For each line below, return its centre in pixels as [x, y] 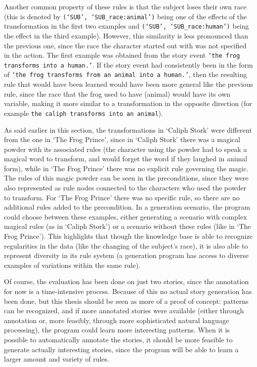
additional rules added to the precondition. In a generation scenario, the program [127, 207]
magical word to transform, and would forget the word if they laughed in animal [126, 159]
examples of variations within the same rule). [72, 265]
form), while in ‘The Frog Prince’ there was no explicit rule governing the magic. [126, 168]
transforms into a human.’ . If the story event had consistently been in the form [128, 64]
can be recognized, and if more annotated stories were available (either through [124, 311]
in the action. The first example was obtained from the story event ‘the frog [122, 55]
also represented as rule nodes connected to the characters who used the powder [125, 188]
